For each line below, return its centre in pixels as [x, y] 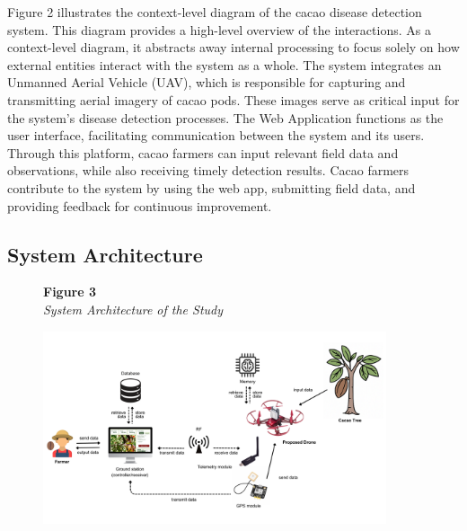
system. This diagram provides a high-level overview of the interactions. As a [219, 29]
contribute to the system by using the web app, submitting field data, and [211, 187]
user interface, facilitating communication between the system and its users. [216, 135]
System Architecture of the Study [133, 309]
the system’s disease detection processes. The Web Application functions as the [225, 117]
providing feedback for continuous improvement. [140, 205]
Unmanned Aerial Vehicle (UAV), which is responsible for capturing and [207, 82]
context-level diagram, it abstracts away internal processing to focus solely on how [233, 47]
